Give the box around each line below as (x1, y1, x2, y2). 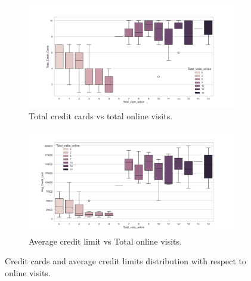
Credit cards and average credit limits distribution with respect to (5, 255, 246, 267)
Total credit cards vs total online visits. (29, 109, 173, 122)
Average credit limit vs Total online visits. (29, 234, 182, 247)
